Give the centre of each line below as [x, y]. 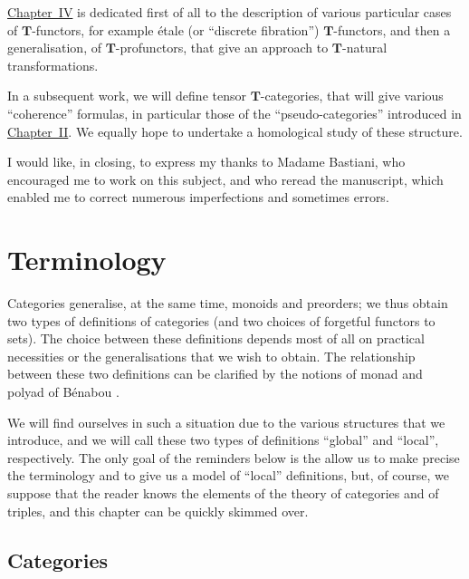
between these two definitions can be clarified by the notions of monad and [215, 374]
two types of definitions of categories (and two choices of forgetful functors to [221, 320]
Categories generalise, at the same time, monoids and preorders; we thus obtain [228, 303]
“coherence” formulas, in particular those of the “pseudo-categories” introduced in [234, 113]
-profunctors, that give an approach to [222, 48]
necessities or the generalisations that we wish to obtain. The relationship [211, 356]
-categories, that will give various [352, 96]
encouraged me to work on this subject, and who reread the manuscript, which [225, 179]
